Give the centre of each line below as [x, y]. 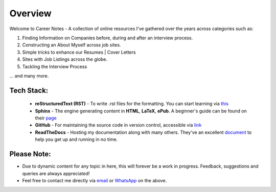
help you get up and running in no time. [76, 139]
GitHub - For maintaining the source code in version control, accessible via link [118, 125]
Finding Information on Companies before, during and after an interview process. [108, 38]
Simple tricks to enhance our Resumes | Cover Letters [79, 52]
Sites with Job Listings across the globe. [65, 59]
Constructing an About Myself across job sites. [72, 45]
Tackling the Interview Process [55, 66]
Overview [30, 13]
